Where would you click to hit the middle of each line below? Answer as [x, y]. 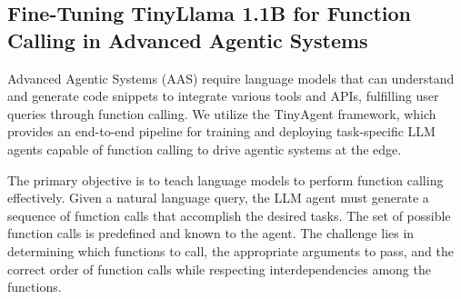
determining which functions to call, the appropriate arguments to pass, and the [230, 250]
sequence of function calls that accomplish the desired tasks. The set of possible [229, 215]
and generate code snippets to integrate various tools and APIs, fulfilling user [223, 96]
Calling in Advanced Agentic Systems [188, 40]
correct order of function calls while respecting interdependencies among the [219, 269]
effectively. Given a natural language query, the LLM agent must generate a [218, 198]
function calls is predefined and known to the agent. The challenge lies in [211, 233]
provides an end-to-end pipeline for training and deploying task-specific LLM [221, 131]
